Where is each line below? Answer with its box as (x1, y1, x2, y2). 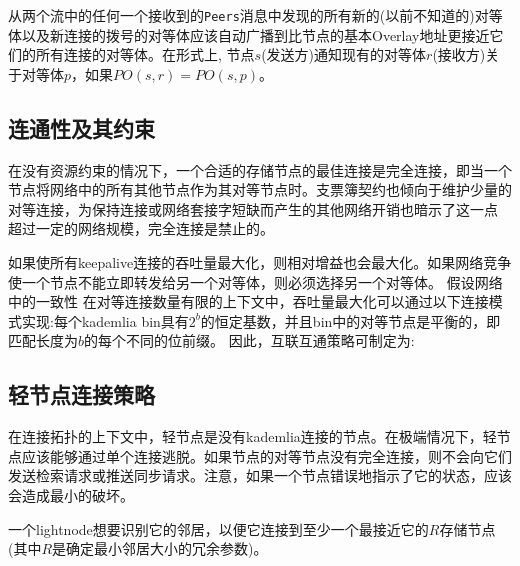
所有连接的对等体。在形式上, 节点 (35, 44, 255, 65)
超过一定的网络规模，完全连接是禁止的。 (8, 218, 274, 239)
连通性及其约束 (8, 112, 155, 143)
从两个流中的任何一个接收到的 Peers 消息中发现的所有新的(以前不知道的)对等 (8, 5, 503, 25)
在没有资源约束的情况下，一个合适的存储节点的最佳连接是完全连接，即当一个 (8, 159, 512, 180)
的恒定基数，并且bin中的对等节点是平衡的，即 (200, 310, 501, 331)
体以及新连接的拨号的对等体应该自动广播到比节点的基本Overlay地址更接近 (8, 24, 490, 45)
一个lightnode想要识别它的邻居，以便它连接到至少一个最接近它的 (8, 518, 429, 539)
